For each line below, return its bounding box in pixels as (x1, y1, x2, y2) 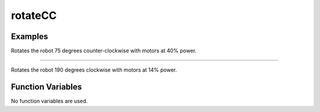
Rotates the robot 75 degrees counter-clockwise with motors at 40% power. (11, 47, 197, 55)
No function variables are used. (11, 98, 88, 105)
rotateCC (11, 9, 57, 22)
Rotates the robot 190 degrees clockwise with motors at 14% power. (11, 66, 177, 73)
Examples (11, 31, 49, 41)
